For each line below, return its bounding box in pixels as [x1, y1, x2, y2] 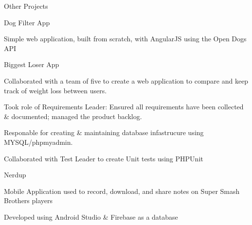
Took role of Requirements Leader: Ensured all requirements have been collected [4, 102, 244, 112]
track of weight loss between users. [4, 85, 107, 95]
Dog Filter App [4, 17, 50, 27]
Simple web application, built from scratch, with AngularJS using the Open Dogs [4, 34, 247, 44]
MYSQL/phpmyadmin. [4, 137, 73, 147]
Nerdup [4, 170, 26, 180]
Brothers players [4, 195, 53, 206]
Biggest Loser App [4, 59, 59, 69]
